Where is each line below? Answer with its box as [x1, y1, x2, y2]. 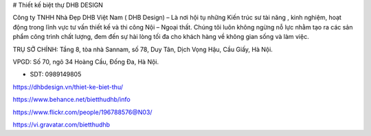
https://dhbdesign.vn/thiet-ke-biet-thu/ [12, 83, 124, 91]
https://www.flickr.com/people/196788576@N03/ [12, 108, 153, 116]
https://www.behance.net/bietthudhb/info [12, 96, 131, 104]
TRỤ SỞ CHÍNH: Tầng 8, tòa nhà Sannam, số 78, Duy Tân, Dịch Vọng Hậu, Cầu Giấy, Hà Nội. [12, 45, 273, 53]
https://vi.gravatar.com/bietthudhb [12, 120, 110, 128]
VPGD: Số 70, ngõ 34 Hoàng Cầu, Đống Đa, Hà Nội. [12, 57, 159, 66]
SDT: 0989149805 [30, 70, 82, 79]
